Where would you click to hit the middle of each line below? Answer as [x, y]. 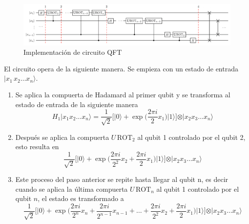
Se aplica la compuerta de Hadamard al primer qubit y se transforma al [123, 94]
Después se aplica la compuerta [62, 137]
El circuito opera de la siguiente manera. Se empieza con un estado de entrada [121, 68]
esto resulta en [37, 146]
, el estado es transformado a [81, 198]
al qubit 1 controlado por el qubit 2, [191, 137]
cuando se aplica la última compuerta [72, 189]
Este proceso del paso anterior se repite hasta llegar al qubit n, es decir [122, 179]
